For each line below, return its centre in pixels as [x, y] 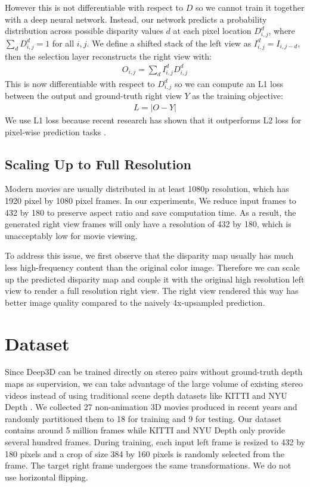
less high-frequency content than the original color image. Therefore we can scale [152, 267]
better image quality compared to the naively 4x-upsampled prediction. [135, 302]
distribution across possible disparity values [84, 31]
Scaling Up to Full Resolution [98, 164]
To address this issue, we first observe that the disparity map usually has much [149, 255]
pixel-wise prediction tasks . [55, 131]
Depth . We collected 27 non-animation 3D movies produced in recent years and [151, 407]
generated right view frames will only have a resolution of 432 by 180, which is [148, 224]
